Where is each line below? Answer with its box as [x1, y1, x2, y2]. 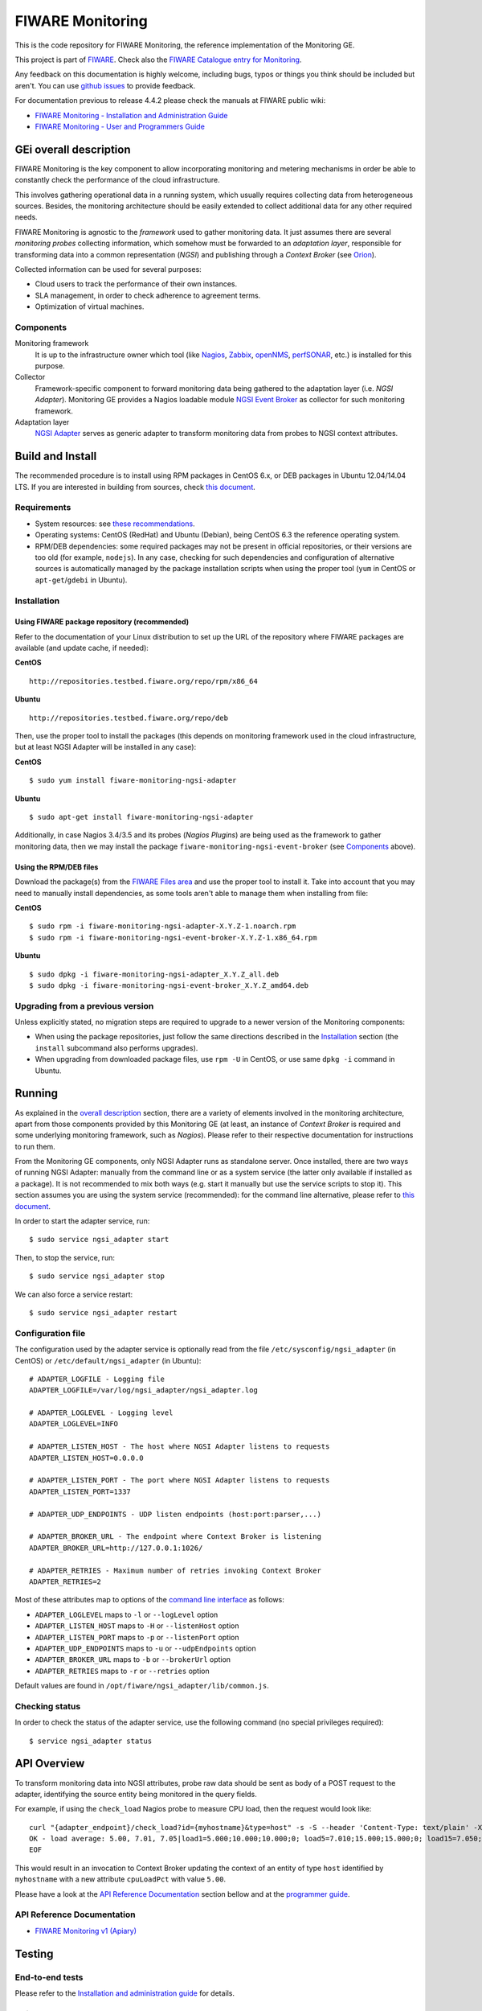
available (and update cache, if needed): [14, 644, 149, 653]
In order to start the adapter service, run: [14, 1216, 150, 1226]
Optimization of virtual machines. [35, 302, 145, 311]
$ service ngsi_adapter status [29, 1736, 153, 1746]
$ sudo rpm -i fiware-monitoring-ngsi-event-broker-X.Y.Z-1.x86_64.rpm [29, 933, 317, 942]
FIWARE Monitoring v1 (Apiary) [35, 1926, 137, 1935]
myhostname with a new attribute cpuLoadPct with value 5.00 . [14, 1874, 227, 1884]
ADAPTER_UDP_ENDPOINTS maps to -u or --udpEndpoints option [35, 1643, 256, 1653]
